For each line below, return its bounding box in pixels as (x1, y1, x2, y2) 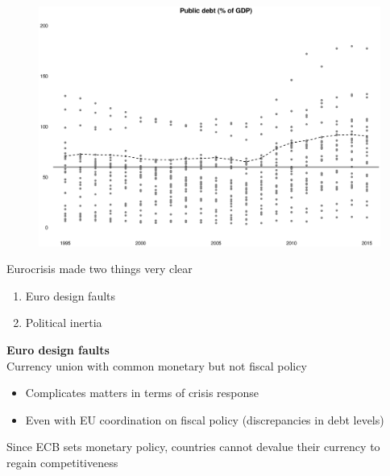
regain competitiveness (6, 454, 118, 471)
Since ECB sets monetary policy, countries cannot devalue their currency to (6, 438, 380, 455)
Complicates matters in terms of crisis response (25, 384, 259, 401)
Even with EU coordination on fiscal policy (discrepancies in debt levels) (25, 411, 384, 428)
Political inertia (25, 314, 102, 331)
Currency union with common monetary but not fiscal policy (6, 357, 307, 374)
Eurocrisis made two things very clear (6, 260, 193, 277)
